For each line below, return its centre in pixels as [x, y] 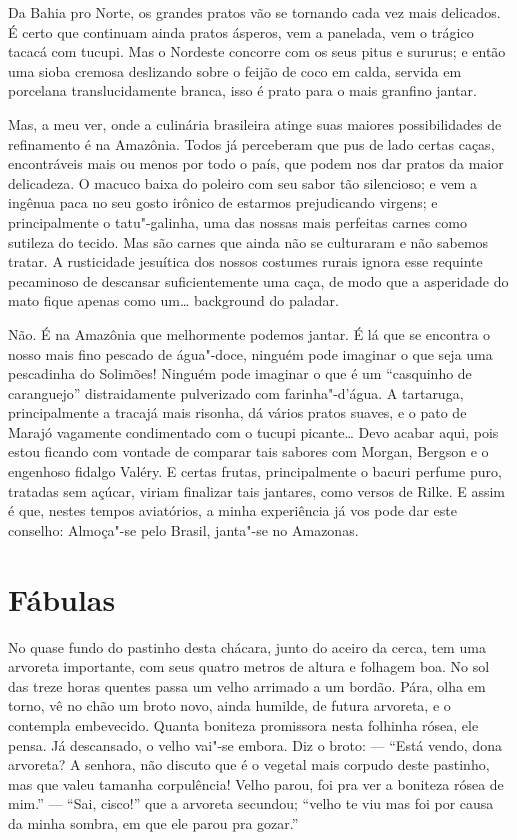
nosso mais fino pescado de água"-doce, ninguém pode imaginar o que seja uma [250, 353]
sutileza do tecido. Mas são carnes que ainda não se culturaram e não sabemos [248, 241]
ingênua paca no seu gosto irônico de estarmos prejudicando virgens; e [223, 202]
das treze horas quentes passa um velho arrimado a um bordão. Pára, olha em [247, 685]
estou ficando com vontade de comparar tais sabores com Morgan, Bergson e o [248, 451]
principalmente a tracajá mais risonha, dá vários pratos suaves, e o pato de [237, 412]
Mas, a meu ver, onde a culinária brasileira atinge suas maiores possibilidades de [255, 123]
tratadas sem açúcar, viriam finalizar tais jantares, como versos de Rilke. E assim [257, 490]
